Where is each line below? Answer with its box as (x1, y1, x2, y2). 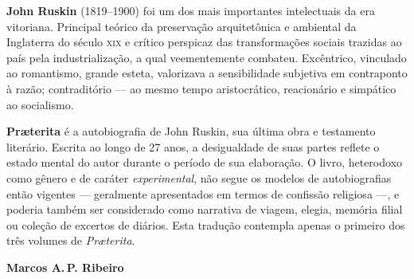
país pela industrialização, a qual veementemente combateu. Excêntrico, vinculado (6, 49, 407, 65)
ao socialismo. (6, 96, 74, 112)
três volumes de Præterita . (6, 232, 135, 249)
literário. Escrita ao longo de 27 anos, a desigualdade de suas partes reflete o (6, 138, 380, 155)
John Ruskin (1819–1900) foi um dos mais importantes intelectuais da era (6, 2, 375, 18)
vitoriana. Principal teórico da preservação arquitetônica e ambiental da (6, 18, 357, 34)
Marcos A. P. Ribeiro (6, 258, 124, 275)
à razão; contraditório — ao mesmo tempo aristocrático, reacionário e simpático (6, 80, 396, 96)
